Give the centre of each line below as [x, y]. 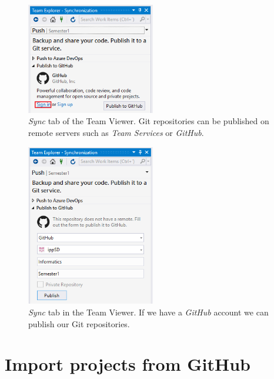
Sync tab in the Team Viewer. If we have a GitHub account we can [148, 312]
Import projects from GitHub [128, 364]
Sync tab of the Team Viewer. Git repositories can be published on [149, 121]
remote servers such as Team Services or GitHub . [116, 132]
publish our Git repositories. [79, 323]
